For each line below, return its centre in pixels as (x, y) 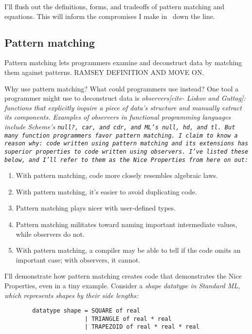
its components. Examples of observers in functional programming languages (118, 117)
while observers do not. (50, 234)
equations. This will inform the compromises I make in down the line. (110, 16)
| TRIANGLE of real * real (128, 319)
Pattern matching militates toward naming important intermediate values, (126, 224)
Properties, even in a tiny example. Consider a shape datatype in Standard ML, (122, 285)
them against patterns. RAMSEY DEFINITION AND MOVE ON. (104, 72)
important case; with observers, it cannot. (78, 259)
